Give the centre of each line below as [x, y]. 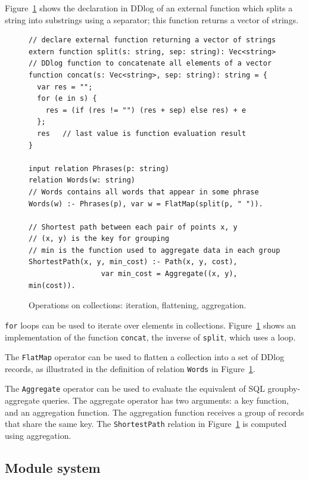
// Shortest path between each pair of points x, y [133, 227]
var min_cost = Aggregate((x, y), [169, 274]
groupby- [284, 388]
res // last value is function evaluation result [142, 133]
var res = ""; [65, 87]
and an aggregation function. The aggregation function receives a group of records [154, 412]
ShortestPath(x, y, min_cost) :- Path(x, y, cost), [133, 262]
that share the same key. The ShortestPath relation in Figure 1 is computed [146, 424]
